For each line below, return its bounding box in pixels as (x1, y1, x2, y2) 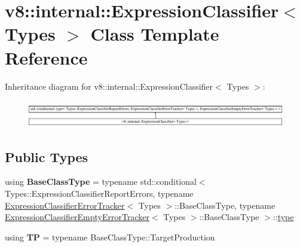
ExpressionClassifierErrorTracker (5, 199, 125, 211)
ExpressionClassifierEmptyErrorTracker (5, 211, 149, 223)
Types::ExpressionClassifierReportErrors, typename (5, 187, 194, 199)
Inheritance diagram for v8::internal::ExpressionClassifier (5, 80, 213, 92)
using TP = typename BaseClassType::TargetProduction (5, 230, 215, 243)
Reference (5, 45, 88, 69)
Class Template (90, 22, 219, 46)
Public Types (5, 147, 88, 166)
